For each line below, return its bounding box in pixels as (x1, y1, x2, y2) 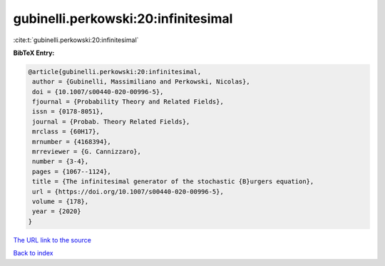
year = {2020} (32, 208, 81, 215)
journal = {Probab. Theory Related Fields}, (32, 118, 190, 126)
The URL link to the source (13, 235, 92, 244)
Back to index (13, 249, 53, 257)
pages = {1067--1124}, (32, 168, 112, 175)
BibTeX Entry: (13, 48, 55, 57)
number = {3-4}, (32, 158, 89, 165)
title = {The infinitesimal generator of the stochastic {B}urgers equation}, (32, 178, 314, 185)
